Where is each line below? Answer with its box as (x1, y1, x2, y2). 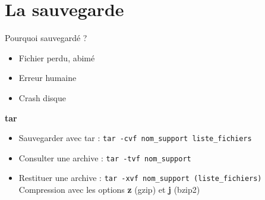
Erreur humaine (18, 71, 77, 84)
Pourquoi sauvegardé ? (5, 32, 87, 44)
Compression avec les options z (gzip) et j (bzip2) (18, 183, 200, 196)
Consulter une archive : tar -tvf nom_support (18, 151, 191, 164)
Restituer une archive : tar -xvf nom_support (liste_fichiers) (18, 171, 262, 184)
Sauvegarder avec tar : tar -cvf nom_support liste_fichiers (18, 132, 252, 144)
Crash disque (18, 91, 66, 104)
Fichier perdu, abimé (18, 51, 95, 64)
